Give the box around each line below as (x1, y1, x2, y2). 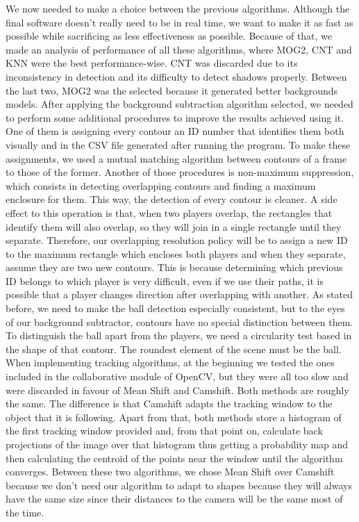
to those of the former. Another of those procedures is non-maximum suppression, (6, 165, 354, 179)
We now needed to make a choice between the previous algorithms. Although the (6, 1, 350, 15)
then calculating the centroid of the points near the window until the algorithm (6, 450, 343, 465)
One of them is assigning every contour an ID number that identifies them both (6, 124, 344, 138)
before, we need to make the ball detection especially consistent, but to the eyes (6, 301, 345, 316)
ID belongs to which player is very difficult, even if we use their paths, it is (6, 273, 324, 288)
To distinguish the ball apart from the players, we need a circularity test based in (6, 328, 352, 343)
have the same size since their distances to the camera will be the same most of (6, 491, 343, 506)
